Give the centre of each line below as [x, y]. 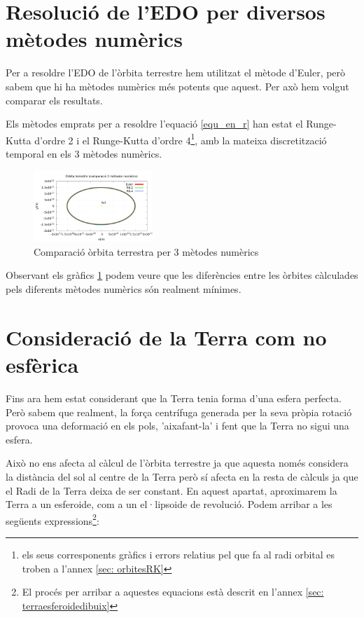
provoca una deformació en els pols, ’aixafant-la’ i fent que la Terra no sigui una [177, 426]
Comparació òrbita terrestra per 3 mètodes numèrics [146, 251]
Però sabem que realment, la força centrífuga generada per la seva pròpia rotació [179, 412]
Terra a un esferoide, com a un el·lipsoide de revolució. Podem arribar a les [169, 504]
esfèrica [42, 365]
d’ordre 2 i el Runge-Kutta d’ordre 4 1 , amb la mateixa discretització [181, 139]
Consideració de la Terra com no [166, 337]
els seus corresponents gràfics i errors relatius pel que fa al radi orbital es [178, 554]
